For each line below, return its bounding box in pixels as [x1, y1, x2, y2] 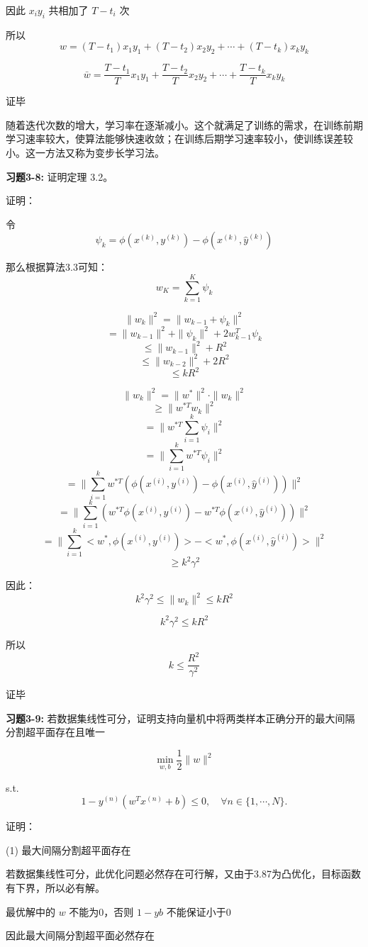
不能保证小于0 [166, 904, 231, 919]
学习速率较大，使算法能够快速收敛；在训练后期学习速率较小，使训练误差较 [6, 131, 353, 146]
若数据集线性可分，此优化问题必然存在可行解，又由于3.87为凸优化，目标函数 [6, 866, 361, 881]
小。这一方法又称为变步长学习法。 [6, 145, 165, 160]
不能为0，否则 [69, 904, 134, 919]
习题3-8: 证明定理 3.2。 [6, 169, 113, 184]
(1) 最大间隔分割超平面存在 [6, 842, 131, 857]
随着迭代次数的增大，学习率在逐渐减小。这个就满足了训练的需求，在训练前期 [6, 117, 363, 132]
